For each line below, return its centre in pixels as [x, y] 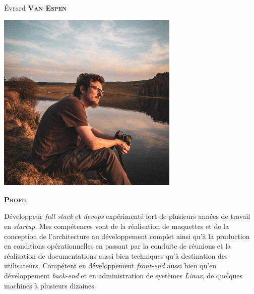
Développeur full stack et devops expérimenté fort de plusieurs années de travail [127, 216]
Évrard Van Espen [35, 8]
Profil [16, 199]
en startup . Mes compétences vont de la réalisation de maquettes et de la [116, 226]
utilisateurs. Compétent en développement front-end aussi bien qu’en [110, 266]
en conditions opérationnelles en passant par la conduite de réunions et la [118, 246]
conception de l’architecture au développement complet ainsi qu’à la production [127, 236]
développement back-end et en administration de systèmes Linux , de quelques [123, 275]
